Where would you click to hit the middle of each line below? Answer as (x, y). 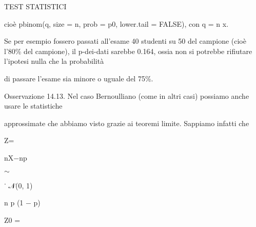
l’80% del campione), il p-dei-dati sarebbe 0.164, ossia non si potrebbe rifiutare (128, 51)
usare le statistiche (33, 106)
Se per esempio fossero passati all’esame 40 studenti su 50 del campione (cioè (125, 41)
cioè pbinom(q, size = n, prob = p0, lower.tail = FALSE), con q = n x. (116, 23)
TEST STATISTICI (35, 6)
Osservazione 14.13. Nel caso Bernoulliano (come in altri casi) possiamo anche (127, 95)
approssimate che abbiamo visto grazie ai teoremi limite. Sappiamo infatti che (127, 123)
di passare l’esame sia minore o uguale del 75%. (79, 78)
